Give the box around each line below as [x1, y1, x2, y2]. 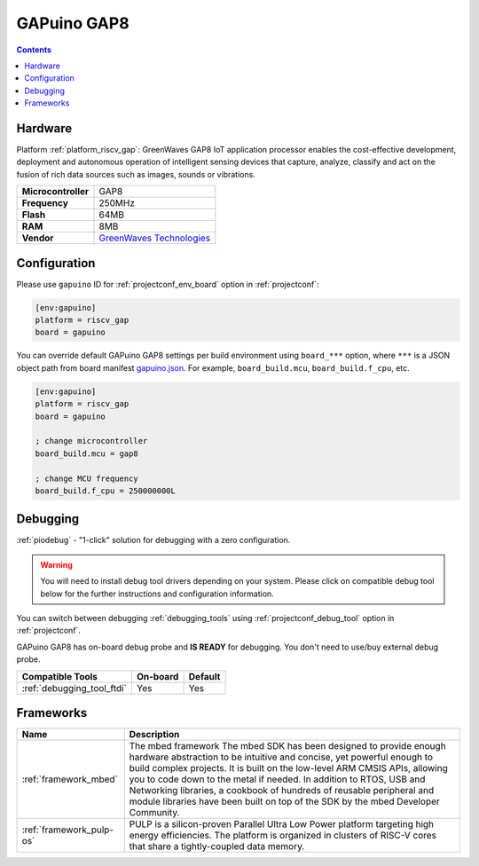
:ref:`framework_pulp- [21, 823, 114, 836]
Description [129, 728, 180, 741]
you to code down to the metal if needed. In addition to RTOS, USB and [129, 773, 426, 785]
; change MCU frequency [35, 473, 139, 484]
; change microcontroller [35, 436, 148, 446]
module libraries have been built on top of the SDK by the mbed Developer [129, 795, 441, 807]
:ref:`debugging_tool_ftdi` [21, 681, 128, 694]
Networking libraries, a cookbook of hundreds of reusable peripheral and [129, 784, 435, 797]
